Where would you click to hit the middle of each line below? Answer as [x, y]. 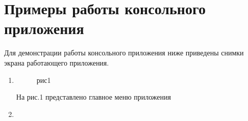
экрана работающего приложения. [57, 62]
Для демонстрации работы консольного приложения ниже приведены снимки [124, 53]
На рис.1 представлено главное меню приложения [93, 97]
